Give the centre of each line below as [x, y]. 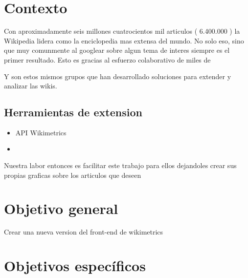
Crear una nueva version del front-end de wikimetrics [84, 232]
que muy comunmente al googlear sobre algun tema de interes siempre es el [117, 50]
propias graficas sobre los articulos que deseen [73, 175]
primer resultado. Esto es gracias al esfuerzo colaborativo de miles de [107, 59]
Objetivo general [61, 208]
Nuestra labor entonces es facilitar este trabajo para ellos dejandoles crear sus [120, 165]
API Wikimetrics [41, 132]
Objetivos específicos [75, 266]
